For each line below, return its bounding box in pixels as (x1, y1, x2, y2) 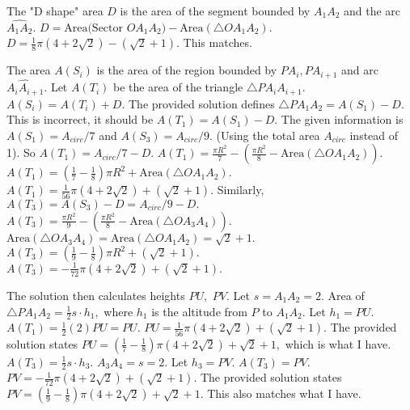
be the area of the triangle (112, 78, 243, 95)
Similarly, (217, 181, 264, 198)
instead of (349, 126, 399, 143)
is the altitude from (151, 302, 247, 319)
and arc (341, 61, 378, 78)
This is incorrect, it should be (6, 111, 154, 128)
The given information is (281, 111, 404, 128)
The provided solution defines (129, 95, 275, 112)
